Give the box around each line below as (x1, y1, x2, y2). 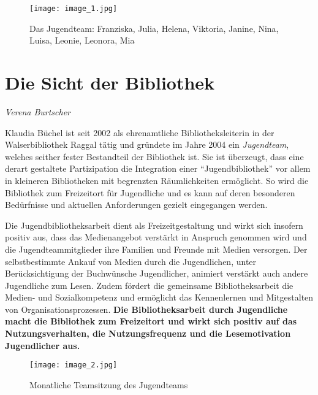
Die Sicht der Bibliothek (5, 70, 215, 95)
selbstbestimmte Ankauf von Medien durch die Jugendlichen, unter (5, 255, 257, 267)
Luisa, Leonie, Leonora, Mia (29, 34, 135, 47)
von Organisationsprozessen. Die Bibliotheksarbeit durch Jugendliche (5, 302, 288, 315)
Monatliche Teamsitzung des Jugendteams (29, 378, 188, 391)
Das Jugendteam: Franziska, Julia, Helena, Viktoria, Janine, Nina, (29, 21, 279, 34)
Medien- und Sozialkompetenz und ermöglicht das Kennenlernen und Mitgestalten (5, 291, 314, 304)
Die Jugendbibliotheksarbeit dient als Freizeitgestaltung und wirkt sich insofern (5, 218, 303, 231)
